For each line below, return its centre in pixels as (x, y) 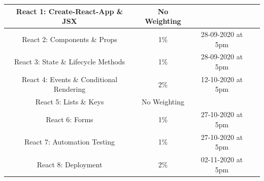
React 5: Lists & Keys (70, 102)
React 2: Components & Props (70, 39)
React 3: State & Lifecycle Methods (70, 62)
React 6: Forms (70, 119)
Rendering (70, 89)
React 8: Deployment (70, 164)
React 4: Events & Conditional (70, 79)
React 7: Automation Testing (70, 142)
